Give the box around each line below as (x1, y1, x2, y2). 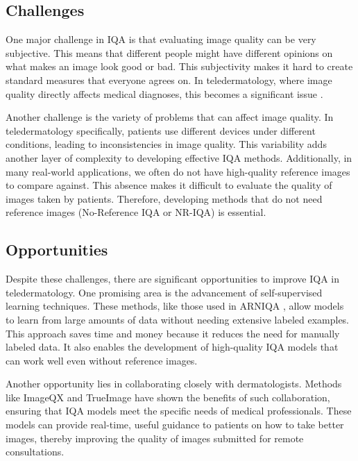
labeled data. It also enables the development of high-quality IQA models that (6, 340, 339, 354)
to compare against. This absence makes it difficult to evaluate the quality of (6, 178, 332, 192)
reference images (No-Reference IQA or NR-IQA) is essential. (6, 205, 266, 219)
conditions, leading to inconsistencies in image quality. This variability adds (6, 137, 327, 151)
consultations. (6, 444, 65, 459)
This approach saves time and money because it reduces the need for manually (6, 326, 340, 340)
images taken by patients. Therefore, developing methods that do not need (6, 191, 323, 206)
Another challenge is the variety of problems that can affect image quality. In (6, 110, 334, 124)
